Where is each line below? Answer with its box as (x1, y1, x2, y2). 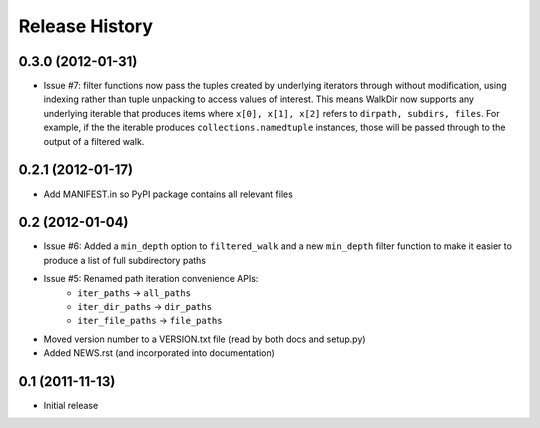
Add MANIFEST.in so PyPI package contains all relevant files (43, 188, 294, 200)
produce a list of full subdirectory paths (43, 254, 207, 266)
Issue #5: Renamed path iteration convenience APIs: (43, 273, 259, 285)
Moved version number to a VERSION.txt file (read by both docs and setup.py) (43, 333, 366, 345)
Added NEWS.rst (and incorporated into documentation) (43, 347, 275, 359)
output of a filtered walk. (43, 135, 145, 147)
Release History (18, 15, 154, 37)
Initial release (43, 400, 99, 412)
